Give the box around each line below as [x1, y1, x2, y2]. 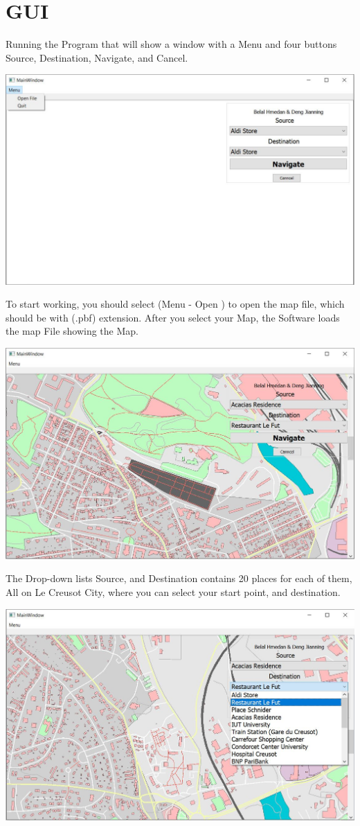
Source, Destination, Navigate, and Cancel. [6, 50, 188, 64]
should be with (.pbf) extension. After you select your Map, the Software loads [6, 310, 340, 324]
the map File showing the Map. [6, 324, 138, 338]
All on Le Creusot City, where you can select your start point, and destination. [6, 585, 341, 599]
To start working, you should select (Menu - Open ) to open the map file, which [6, 297, 345, 311]
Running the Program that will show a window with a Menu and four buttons [6, 37, 337, 51]
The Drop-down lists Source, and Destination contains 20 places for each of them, [6, 571, 352, 586]
